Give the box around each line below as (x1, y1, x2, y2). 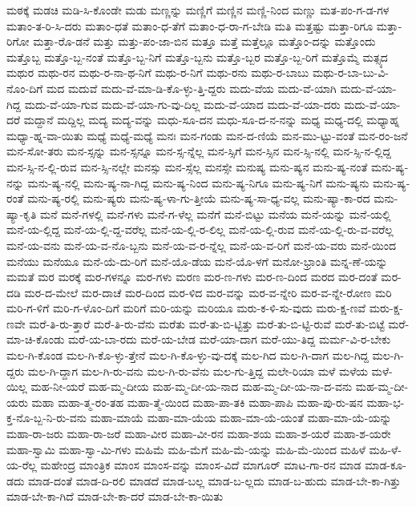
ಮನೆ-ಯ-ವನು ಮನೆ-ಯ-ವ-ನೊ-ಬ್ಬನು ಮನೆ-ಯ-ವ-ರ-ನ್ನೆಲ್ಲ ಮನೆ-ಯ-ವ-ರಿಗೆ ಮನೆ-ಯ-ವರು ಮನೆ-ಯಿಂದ (6, 236, 397, 253)
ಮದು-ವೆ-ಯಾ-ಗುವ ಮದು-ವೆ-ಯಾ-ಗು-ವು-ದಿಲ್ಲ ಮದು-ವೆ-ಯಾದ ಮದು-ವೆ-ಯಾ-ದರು (24, 95, 341, 112)
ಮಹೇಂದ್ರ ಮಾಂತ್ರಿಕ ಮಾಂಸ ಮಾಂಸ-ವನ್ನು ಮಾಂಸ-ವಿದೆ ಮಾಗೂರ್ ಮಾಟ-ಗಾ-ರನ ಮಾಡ (40, 457, 361, 473)
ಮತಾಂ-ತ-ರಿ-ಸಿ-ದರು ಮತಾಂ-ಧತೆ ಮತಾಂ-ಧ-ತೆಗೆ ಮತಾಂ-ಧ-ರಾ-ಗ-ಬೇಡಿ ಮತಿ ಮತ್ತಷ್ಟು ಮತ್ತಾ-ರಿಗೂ (6, 17, 374, 34)
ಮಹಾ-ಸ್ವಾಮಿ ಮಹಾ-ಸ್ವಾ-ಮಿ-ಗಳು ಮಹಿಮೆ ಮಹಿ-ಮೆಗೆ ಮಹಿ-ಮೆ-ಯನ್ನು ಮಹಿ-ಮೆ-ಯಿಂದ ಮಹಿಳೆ (6, 441, 366, 457)
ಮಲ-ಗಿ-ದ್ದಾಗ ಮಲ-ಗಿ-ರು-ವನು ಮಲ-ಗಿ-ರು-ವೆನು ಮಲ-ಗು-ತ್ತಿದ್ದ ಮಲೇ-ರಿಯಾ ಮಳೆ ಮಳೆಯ (27, 362, 368, 379)
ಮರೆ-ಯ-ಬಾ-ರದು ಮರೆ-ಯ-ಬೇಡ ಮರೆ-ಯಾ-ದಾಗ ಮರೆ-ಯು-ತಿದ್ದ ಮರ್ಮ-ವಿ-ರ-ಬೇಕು (68, 331, 391, 348)
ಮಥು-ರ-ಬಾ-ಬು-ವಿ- (312, 64, 389, 81)
